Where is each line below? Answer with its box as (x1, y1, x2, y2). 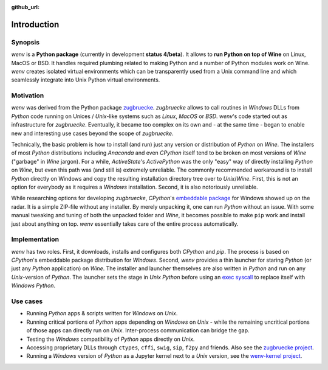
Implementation (11, 235, 60, 243)
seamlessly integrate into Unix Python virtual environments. (11, 76, 160, 83)
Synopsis (11, 38, 39, 46)
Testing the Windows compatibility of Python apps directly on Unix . (26, 335, 195, 343)
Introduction (11, 19, 60, 30)
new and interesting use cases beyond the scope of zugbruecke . (11, 130, 174, 137)
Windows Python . (11, 282, 56, 289)
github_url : (11, 4, 39, 10)
